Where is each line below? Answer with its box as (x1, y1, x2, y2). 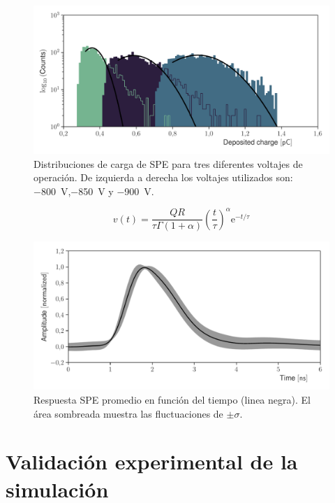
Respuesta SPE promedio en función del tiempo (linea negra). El (33, 392, 311, 407)
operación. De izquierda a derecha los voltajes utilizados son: (33, 170, 293, 185)
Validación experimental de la (6, 447, 298, 476)
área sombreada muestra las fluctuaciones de (33, 406, 223, 420)
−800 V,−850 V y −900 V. (33, 183, 154, 198)
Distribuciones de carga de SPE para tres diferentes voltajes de (33, 156, 303, 171)
